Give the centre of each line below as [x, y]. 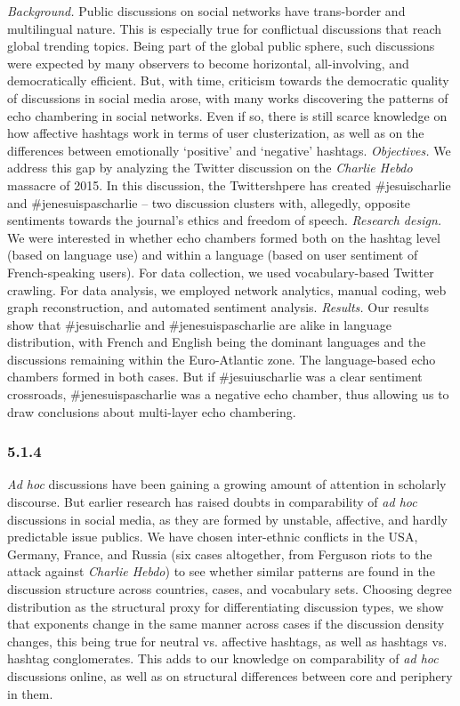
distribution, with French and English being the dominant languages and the [217, 342]
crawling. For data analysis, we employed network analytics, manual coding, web [227, 289]
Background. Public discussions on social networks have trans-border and [206, 11]
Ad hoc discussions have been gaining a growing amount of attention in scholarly [227, 484]
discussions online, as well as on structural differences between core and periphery [230, 676]
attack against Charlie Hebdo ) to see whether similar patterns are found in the [221, 571]
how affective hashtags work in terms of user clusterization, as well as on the [216, 133]
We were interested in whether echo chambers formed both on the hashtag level [224, 237]
